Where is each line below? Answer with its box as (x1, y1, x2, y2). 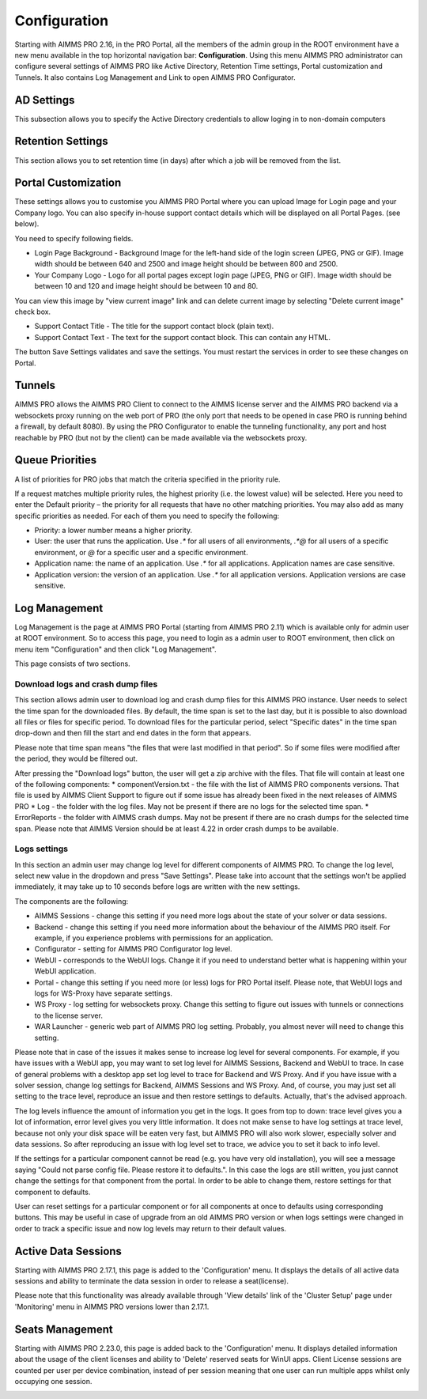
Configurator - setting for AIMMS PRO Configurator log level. (34, 944, 232, 954)
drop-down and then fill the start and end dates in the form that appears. (14, 728, 251, 738)
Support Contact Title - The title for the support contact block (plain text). (34, 321, 274, 331)
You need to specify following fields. (14, 233, 134, 243)
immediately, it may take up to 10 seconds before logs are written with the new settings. (14, 882, 300, 891)
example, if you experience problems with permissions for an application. (34, 933, 274, 943)
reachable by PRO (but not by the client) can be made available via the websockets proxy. (14, 433, 308, 442)
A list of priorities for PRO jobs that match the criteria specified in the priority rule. (14, 475, 281, 484)
